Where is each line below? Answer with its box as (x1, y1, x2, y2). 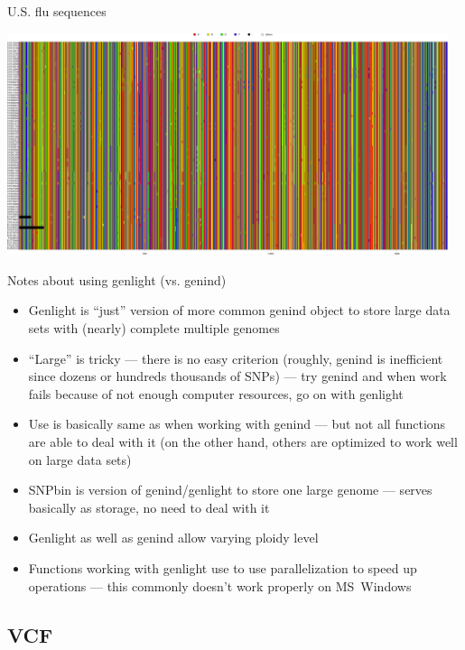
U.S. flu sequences (7, 2, 107, 20)
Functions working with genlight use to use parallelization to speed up (28, 558, 417, 577)
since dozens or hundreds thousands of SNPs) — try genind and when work (28, 367, 447, 385)
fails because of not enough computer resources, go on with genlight (28, 384, 404, 403)
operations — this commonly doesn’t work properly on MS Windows (28, 576, 412, 595)
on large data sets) (28, 450, 132, 469)
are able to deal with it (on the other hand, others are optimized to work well (28, 432, 458, 450)
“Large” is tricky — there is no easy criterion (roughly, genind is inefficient (28, 348, 443, 367)
